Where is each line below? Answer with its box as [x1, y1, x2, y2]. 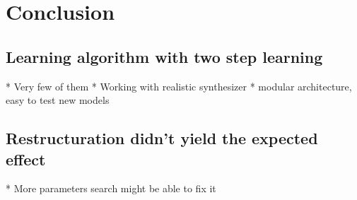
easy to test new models [6, 93, 110, 107]
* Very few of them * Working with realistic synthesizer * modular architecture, [6, 78, 352, 93]
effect [6, 148, 46, 170]
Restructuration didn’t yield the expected [6, 127, 318, 149]
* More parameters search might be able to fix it [6, 181, 216, 196]
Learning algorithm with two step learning [6, 45, 323, 67]
